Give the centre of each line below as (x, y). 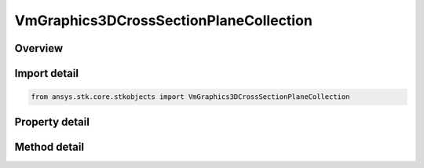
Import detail (46, 73)
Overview (39, 48)
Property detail (52, 122)
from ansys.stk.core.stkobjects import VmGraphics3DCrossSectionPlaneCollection (190, 97)
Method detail (49, 146)
